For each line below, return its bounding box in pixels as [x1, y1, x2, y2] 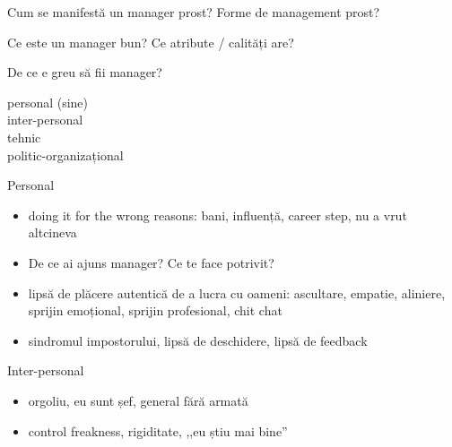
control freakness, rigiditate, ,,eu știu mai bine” [28, 421, 288, 440]
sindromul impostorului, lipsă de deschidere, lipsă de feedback [28, 331, 368, 349]
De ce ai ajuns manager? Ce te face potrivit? [28, 253, 274, 271]
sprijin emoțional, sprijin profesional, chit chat [28, 301, 282, 320]
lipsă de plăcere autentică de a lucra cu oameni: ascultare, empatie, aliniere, [28, 283, 446, 302]
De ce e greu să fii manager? [7, 63, 162, 82]
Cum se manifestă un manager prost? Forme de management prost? [7, 3, 380, 21]
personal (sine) [7, 92, 89, 111]
